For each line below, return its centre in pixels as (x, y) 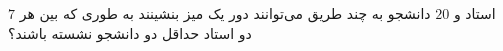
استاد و (474, 13)
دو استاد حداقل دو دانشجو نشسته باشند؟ (130, 32)
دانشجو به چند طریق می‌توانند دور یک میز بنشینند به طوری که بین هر (225, 13)
